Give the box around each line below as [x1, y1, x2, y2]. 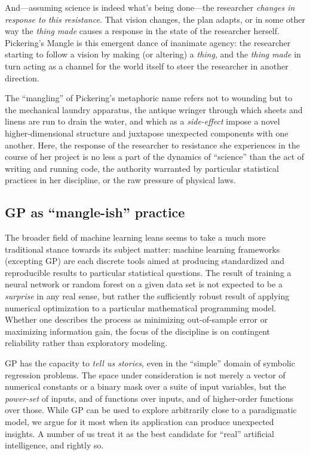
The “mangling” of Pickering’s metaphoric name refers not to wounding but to [5, 92, 293, 104]
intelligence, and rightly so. [5, 439, 104, 451]
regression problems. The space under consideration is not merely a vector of [5, 368, 286, 381]
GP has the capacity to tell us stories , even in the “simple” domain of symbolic [5, 357, 295, 369]
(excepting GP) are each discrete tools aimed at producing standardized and [5, 254, 285, 267]
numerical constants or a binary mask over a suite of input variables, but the [5, 380, 286, 393]
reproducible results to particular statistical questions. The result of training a [5, 266, 291, 278]
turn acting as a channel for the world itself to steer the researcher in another [5, 59, 288, 72]
